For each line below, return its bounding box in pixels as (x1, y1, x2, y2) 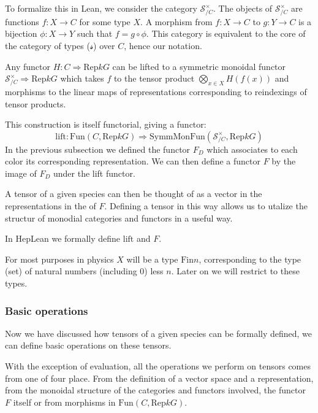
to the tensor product (113, 72, 195, 85)
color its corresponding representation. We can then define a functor (5, 155, 260, 168)
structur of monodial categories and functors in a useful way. (5, 211, 233, 224)
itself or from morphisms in (13, 395, 116, 408)
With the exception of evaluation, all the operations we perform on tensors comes (5, 360, 311, 372)
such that (77, 27, 113, 40)
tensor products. (5, 97, 66, 110)
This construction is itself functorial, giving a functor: (5, 118, 206, 131)
